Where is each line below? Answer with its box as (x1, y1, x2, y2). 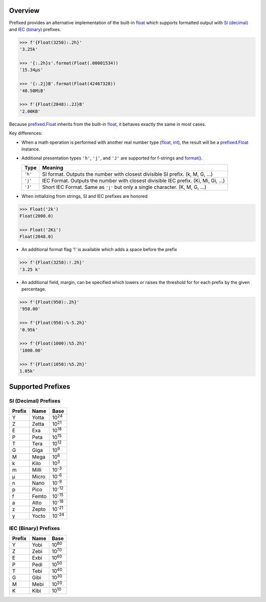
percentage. (21, 286, 46, 292)
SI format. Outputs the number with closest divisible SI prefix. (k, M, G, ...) (42, 170, 213, 177)
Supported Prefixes (9, 382, 70, 391)
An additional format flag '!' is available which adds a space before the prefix (21, 247, 177, 253)
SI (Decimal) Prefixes (9, 398, 61, 405)
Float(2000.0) (19, 213, 54, 219)
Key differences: (9, 130, 43, 136)
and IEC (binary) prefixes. (9, 26, 61, 32)
